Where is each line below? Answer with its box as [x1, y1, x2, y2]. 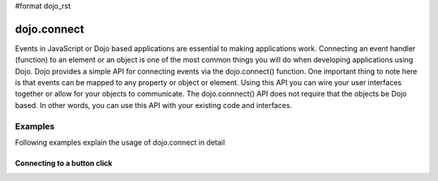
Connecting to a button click [15, 158, 113, 168]
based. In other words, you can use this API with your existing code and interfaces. [15, 100, 292, 110]
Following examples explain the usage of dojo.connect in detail [15, 138, 225, 147]
